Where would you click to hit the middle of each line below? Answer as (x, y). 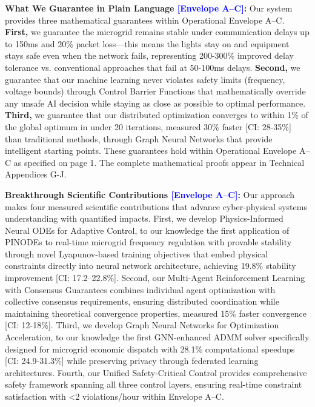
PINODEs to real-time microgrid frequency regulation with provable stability (148, 242)
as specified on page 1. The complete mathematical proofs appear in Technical (159, 162)
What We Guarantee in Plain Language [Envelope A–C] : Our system (149, 8)
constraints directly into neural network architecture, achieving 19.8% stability (151, 266)
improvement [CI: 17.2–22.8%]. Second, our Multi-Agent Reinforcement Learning (155, 278)
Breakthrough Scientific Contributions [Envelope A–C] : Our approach (150, 194)
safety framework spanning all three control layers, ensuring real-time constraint (154, 384)
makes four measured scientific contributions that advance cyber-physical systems (156, 206)
